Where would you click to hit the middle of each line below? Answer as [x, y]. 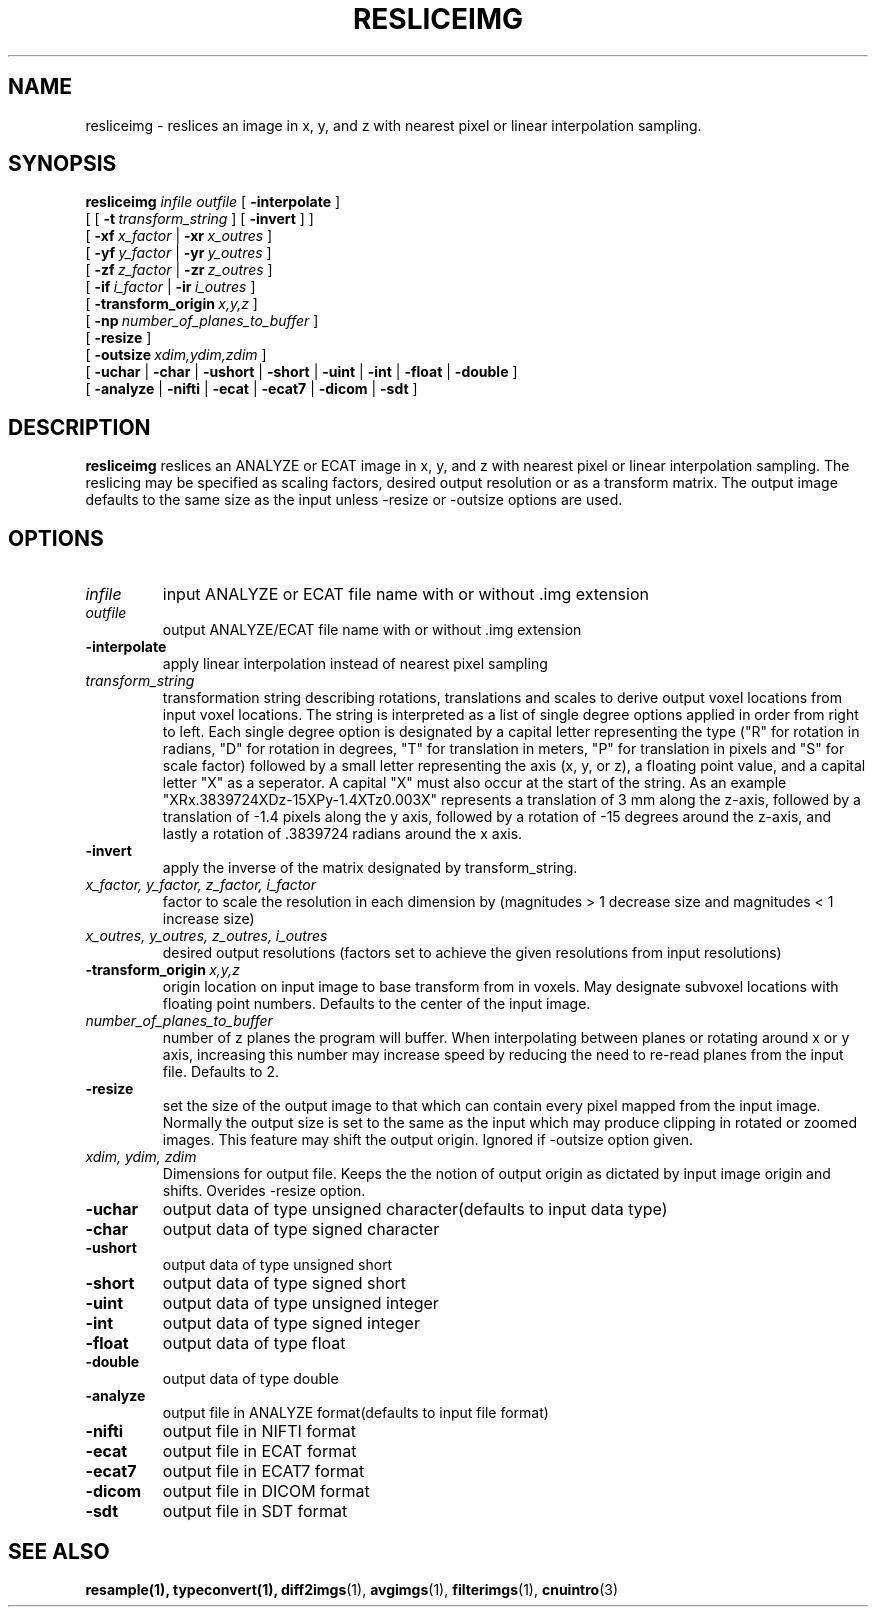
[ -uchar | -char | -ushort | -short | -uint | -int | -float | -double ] [301, 372]
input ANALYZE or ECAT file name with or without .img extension [405, 594]
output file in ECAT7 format [263, 1471]
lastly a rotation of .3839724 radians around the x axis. [342, 834]
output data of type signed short [284, 1283]
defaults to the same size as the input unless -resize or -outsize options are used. [354, 500]
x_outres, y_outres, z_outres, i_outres [206, 936]
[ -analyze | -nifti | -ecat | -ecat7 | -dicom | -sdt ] [251, 389]
